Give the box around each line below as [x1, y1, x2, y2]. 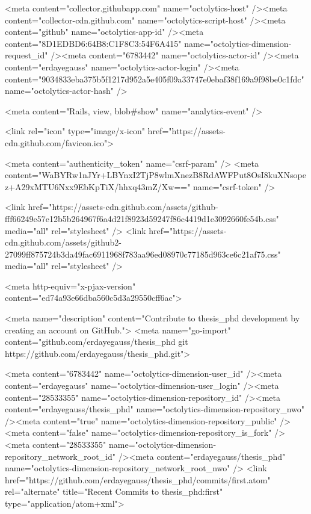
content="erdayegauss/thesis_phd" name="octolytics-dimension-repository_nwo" [5, 403, 304, 415]
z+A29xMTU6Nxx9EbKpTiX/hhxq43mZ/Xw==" [5, 180, 191, 193]
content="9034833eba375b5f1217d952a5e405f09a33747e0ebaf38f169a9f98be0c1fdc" [5, 72, 304, 85]
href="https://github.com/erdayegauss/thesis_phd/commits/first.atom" [5, 473, 271, 486]
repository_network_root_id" [5, 450, 116, 462]
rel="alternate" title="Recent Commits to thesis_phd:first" [5, 485, 223, 498]
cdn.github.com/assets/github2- [5, 236, 122, 249]
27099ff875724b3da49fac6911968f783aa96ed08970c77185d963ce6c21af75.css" [5, 247, 281, 260]
